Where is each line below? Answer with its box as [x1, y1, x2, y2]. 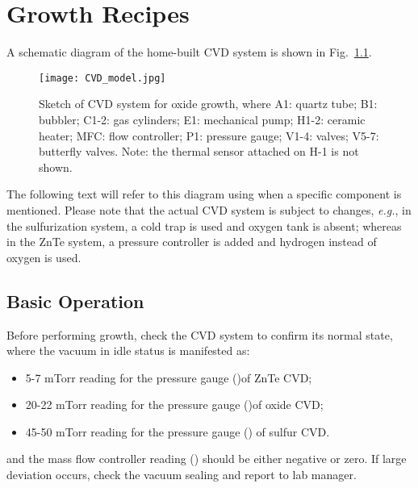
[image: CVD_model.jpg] [39, 72, 166, 84]
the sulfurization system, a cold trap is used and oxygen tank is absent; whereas [6, 217, 402, 234]
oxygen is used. [6, 248, 82, 265]
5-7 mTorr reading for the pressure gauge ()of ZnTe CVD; [25, 369, 312, 386]
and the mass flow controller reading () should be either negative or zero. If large [6, 450, 407, 467]
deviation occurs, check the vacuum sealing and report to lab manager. [6, 466, 357, 483]
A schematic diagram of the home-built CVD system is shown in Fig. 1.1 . [6, 44, 372, 60]
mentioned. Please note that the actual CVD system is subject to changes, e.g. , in [6, 201, 412, 218]
